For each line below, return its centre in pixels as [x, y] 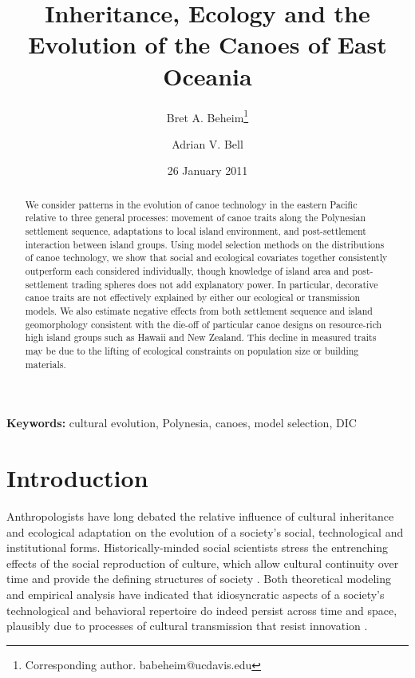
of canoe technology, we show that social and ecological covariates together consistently [206, 258]
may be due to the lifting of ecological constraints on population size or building [192, 350]
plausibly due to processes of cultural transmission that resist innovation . [187, 626]
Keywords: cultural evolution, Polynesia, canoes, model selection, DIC [182, 423]
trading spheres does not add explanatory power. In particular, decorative [225, 284]
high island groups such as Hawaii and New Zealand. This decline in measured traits [201, 337]
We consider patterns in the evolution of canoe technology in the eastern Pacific [191, 204]
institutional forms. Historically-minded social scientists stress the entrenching [198, 547]
